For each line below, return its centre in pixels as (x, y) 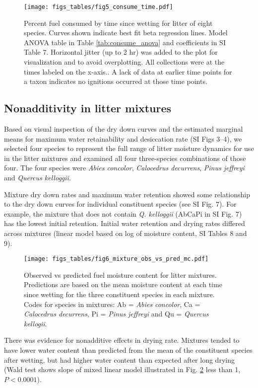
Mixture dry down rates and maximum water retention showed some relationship (127, 194)
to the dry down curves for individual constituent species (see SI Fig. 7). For (120, 204)
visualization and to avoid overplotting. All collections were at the (124, 62)
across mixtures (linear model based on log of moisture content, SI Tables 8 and (126, 233)
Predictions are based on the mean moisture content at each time (123, 284)
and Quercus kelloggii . (37, 177)
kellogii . (35, 323)
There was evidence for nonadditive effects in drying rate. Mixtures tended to (122, 340)
